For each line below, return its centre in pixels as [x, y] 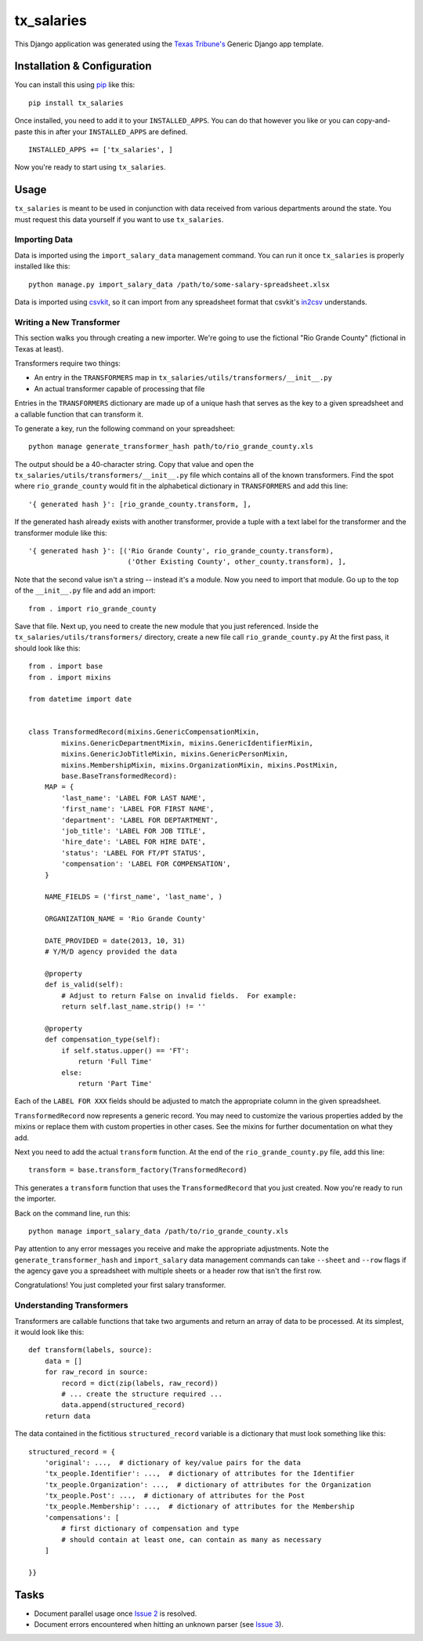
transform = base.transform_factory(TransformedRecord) [138, 1170]
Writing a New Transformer [67, 322]
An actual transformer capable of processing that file [119, 388]
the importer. [35, 1199]
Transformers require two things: [68, 363]
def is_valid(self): [84, 985]
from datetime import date [80, 699]
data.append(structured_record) [123, 1405]
